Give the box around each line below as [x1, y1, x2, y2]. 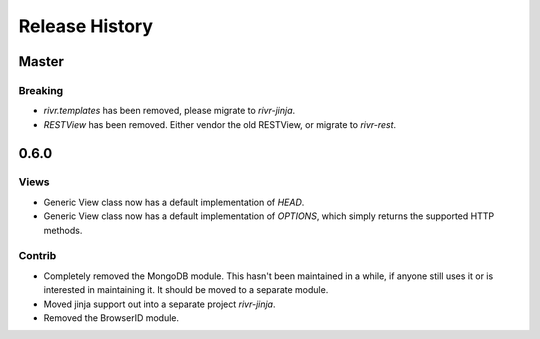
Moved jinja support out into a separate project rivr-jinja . [43, 298, 276, 310]
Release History [18, 15, 154, 37]
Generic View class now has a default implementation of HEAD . [43, 196, 305, 208]
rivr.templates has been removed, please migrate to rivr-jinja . [43, 105, 296, 117]
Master [18, 53, 65, 70]
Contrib [18, 249, 57, 263]
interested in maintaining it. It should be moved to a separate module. [43, 284, 329, 296]
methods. [43, 224, 83, 236]
